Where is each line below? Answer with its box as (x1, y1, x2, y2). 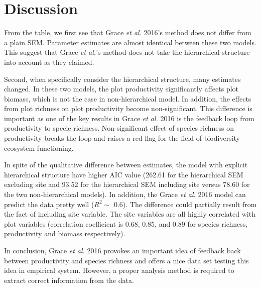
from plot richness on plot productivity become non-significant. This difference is (4, 103, 252, 114)
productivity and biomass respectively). (4, 228, 125, 239)
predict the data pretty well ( (4, 199, 94, 209)
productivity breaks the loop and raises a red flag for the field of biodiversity (4, 133, 240, 143)
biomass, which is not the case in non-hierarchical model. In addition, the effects (4, 93, 251, 104)
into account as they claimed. (4, 56, 94, 67)
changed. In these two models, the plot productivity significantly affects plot (4, 83, 239, 94)
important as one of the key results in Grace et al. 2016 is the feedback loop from (4, 113, 254, 123)
